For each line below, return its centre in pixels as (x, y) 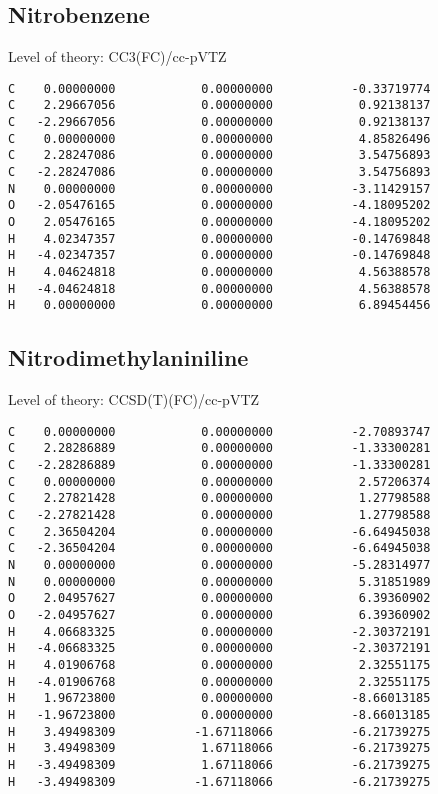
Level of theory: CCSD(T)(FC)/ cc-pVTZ (134, 399)
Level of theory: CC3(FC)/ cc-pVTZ (117, 56)
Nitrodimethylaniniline (128, 357)
